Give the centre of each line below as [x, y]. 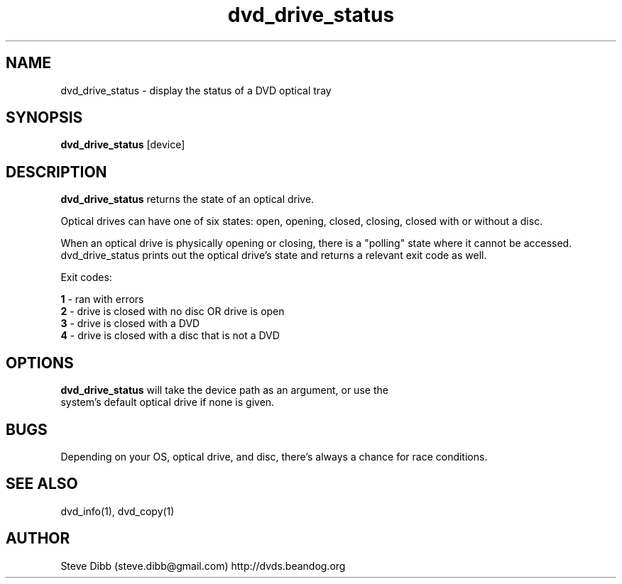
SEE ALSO [42, 484]
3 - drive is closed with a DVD [130, 324]
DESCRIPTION [56, 172]
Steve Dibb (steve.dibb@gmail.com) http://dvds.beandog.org [203, 566]
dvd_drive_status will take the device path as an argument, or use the [224, 390]
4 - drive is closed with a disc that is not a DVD [170, 336]
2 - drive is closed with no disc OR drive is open [173, 312]
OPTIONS [40, 363]
